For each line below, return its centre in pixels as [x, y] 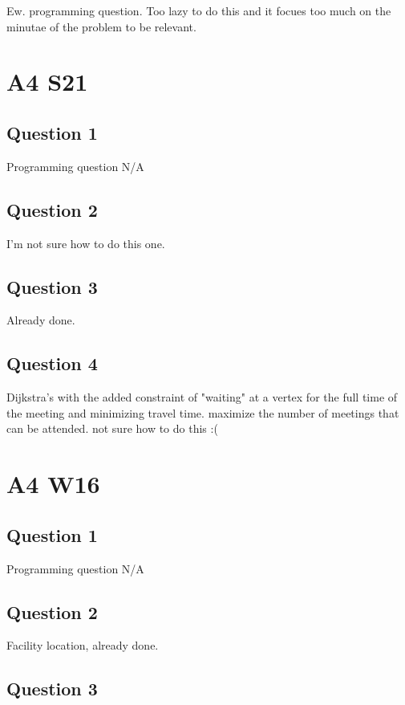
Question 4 [52, 363]
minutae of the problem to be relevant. [101, 26]
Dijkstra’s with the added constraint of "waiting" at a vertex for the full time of [202, 397]
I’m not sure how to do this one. [86, 243]
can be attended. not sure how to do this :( [112, 428]
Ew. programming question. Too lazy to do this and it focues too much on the [199, 10]
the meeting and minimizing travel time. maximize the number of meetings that [203, 412]
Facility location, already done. [83, 645]
